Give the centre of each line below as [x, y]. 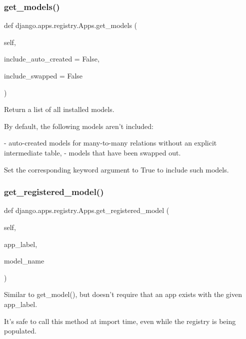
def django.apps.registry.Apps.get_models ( [71, 25]
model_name [24, 261]
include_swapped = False [43, 75]
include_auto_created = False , [52, 59]
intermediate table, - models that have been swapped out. [92, 152]
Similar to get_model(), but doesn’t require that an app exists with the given [123, 294]
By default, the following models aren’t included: [79, 126]
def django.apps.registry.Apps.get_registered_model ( [87, 210]
